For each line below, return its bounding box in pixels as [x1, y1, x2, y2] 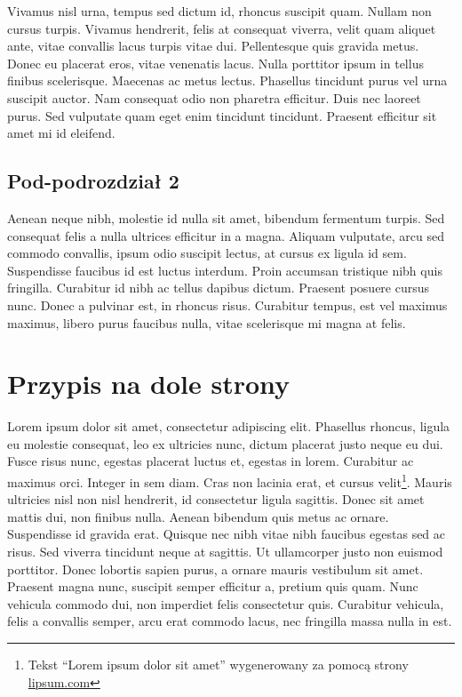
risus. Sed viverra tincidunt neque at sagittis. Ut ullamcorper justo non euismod [7, 542, 443, 561]
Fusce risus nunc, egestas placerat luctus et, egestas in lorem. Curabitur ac [7, 452, 414, 470]
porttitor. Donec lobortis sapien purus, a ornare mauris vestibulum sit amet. [7, 559, 424, 578]
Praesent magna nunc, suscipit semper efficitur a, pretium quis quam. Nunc [7, 577, 418, 596]
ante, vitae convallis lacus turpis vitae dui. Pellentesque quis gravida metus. [7, 36, 419, 55]
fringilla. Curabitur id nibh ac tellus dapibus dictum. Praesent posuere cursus [7, 278, 430, 297]
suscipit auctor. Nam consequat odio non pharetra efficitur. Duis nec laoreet [7, 88, 421, 107]
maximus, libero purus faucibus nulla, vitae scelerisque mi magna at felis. [7, 313, 406, 332]
